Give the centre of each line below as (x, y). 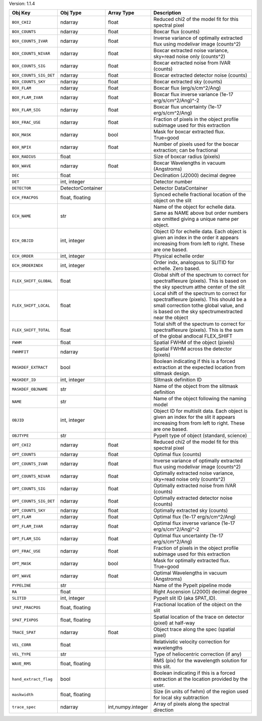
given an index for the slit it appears (194, 417)
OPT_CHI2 (22, 445)
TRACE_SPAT (24, 632)
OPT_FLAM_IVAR (27, 526)
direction (164, 710)
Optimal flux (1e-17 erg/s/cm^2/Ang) (195, 517)
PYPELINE (22, 585)
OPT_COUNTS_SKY (29, 510)
